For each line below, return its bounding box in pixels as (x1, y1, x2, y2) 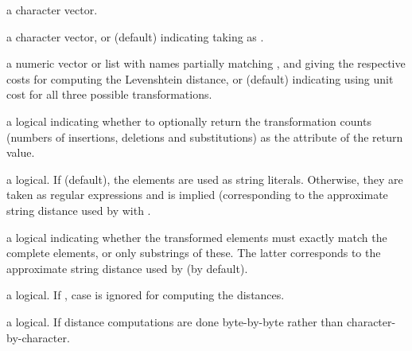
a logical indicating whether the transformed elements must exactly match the (6, 228, 387, 245)
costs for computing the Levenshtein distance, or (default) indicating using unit (6, 70, 394, 87)
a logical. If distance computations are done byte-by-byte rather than (6, 313, 344, 330)
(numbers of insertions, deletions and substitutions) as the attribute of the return (6, 128, 403, 145)
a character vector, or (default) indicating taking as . (6, 28, 264, 45)
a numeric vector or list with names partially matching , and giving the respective (6, 55, 406, 72)
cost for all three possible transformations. (6, 86, 212, 103)
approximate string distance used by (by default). (6, 259, 248, 276)
